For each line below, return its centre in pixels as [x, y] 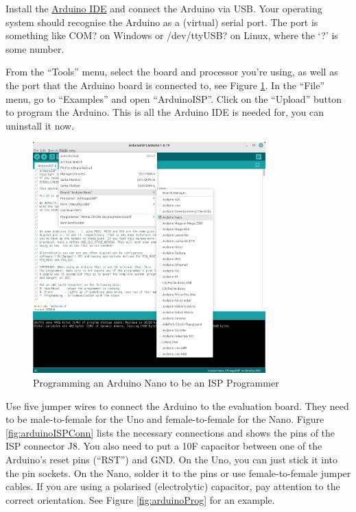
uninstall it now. [40, 125]
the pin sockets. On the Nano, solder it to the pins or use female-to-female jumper [178, 473]
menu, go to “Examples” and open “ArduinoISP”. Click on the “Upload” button [174, 98]
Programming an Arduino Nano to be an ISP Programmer [156, 383]
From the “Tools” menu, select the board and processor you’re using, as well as [172, 72]
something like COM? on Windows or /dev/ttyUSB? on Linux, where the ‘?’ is [172, 35]
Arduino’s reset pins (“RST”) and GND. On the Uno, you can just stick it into [171, 459]
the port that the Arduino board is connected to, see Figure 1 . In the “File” [165, 85]
